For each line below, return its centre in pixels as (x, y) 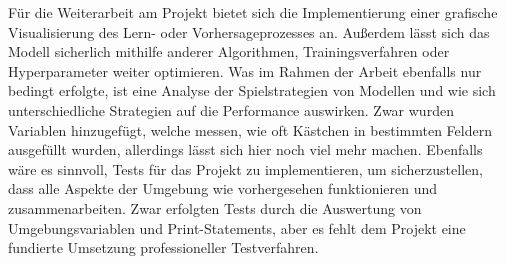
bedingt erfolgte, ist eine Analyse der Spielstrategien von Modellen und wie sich (252, 90)
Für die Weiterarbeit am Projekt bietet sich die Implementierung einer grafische (253, 12)
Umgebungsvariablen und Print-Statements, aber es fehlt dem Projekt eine (237, 227)
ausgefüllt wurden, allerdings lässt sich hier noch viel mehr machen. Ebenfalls (245, 149)
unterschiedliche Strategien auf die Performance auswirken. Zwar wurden (231, 109)
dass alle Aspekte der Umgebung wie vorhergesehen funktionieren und (223, 188)
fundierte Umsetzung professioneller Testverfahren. (163, 247)
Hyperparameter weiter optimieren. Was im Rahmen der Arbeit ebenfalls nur (245, 70)
